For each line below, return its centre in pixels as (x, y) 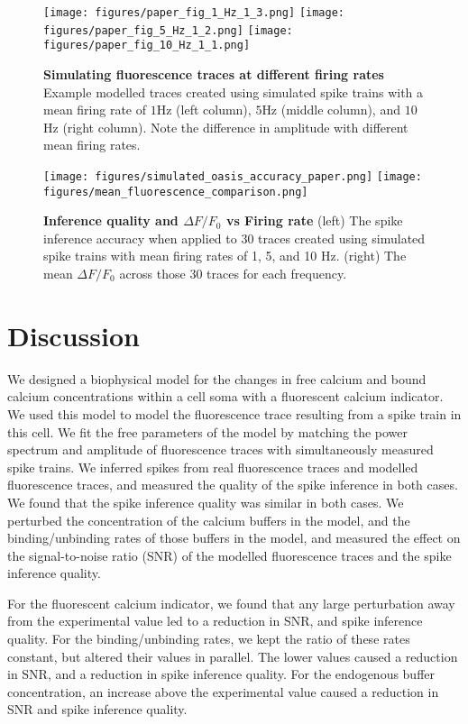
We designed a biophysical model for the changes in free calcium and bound (217, 378)
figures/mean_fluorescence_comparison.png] (176, 192)
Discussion (73, 335)
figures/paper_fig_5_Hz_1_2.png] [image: (168, 30)
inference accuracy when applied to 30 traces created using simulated (234, 238)
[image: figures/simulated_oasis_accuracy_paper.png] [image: (233, 176)
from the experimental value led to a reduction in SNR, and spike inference (215, 621)
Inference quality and (111, 220)
